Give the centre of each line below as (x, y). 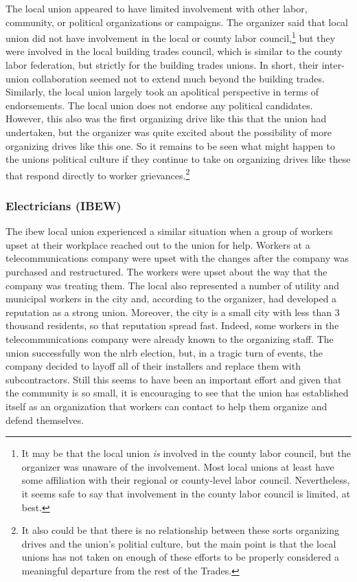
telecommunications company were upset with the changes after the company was (177, 258)
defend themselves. (45, 419)
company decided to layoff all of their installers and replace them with (153, 366)
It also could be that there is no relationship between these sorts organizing (181, 530)
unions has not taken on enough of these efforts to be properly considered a (180, 557)
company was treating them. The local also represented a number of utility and (173, 285)
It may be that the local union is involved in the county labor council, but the (186, 453)
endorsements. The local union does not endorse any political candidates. (159, 105)
